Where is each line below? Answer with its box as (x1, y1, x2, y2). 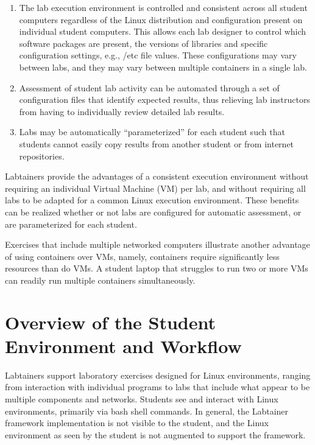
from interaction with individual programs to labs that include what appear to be (5, 380, 310, 393)
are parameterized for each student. (5, 217, 137, 230)
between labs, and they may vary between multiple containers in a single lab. (19, 60, 307, 73)
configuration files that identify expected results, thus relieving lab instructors (19, 93, 310, 106)
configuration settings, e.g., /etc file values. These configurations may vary (19, 49, 297, 61)
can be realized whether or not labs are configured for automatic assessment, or (5, 205, 302, 218)
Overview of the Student (5, 309, 216, 334)
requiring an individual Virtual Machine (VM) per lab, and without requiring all (5, 181, 306, 194)
